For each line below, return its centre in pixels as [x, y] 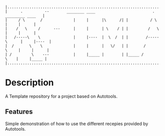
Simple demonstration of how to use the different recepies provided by [77, 124]
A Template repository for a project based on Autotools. [61, 96]
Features [19, 112]
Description [29, 83]
